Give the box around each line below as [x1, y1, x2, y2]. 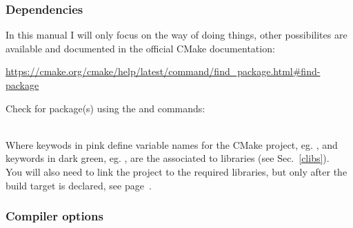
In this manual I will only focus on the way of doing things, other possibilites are [6, 28, 347, 42]
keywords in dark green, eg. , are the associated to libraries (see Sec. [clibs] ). [6, 151, 330, 165]
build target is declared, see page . [6, 178, 152, 192]
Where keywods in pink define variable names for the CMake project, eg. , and [6, 137, 338, 152]
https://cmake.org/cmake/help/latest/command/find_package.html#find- [6, 64, 321, 79]
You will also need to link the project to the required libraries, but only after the [6, 164, 347, 178]
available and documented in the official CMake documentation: [6, 41, 275, 55]
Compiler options [6, 207, 103, 225]
